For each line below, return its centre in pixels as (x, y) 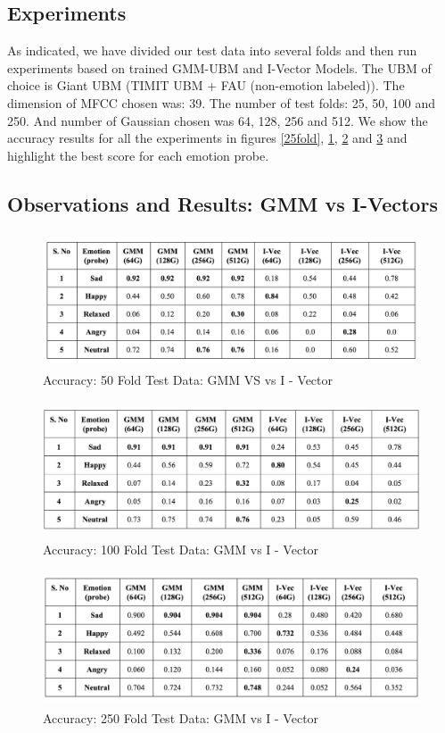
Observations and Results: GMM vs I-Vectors (222, 203)
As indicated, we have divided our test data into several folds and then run (212, 50)
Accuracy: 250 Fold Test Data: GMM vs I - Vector (181, 718)
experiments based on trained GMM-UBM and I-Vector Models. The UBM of (219, 67)
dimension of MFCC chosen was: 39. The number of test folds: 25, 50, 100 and (222, 102)
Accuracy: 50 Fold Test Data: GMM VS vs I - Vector (188, 380)
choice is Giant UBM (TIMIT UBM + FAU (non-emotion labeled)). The (206, 85)
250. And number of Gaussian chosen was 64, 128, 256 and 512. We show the (218, 120)
